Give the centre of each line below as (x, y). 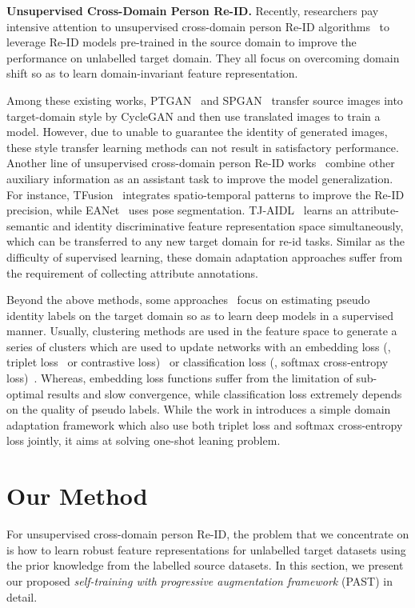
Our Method (77, 496)
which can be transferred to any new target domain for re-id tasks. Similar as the (206, 241)
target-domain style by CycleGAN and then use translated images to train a (194, 116)
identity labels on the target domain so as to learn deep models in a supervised (200, 315)
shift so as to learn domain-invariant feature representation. (152, 73)
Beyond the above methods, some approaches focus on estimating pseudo (188, 300)
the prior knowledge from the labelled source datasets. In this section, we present (205, 565)
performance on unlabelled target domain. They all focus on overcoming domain (203, 57)
